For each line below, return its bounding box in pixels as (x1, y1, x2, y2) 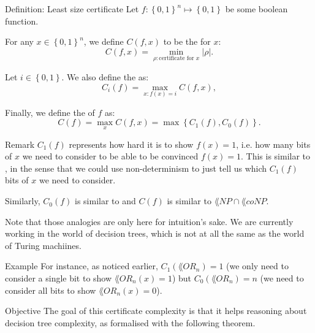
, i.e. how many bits (236, 137, 311, 150)
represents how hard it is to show (69, 137, 194, 150)
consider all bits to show (5, 283, 96, 296)
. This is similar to (241, 150, 311, 163)
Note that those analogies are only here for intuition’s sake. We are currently (5, 215, 294, 228)
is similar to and (75, 194, 136, 207)
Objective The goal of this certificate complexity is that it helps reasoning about (5, 304, 307, 317)
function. (5, 14, 39, 27)
